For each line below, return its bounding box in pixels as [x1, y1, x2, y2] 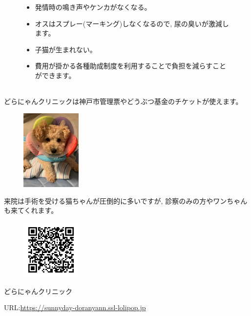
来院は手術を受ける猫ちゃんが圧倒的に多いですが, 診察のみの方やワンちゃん [4, 195, 248, 206]
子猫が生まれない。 [35, 44, 97, 54]
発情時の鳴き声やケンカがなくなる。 [35, 2, 151, 12]
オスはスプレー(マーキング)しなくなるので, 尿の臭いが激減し [35, 18, 229, 28]
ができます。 [35, 70, 76, 80]
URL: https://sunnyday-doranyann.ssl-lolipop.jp [4, 302, 146, 313]
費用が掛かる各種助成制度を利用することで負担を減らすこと [35, 61, 227, 71]
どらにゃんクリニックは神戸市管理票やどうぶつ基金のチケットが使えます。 [4, 96, 243, 106]
